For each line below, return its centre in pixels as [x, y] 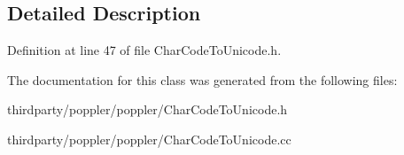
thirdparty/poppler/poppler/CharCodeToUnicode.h [148, 109]
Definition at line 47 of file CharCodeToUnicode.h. [144, 50]
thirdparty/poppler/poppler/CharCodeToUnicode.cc [149, 139]
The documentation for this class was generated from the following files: [202, 79]
